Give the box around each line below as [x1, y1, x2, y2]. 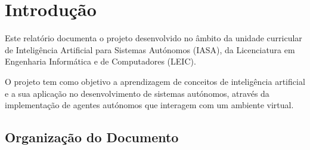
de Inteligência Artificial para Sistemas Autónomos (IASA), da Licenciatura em [5, 43, 295, 56]
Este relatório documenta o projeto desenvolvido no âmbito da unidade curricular [5, 32, 302, 44]
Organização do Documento [5, 128, 179, 146]
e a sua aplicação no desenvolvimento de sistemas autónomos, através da [5, 87, 269, 99]
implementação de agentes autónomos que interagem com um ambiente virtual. [5, 99, 294, 111]
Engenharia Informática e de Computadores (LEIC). [5, 55, 196, 68]
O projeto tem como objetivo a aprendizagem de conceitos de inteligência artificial [5, 75, 305, 87]
